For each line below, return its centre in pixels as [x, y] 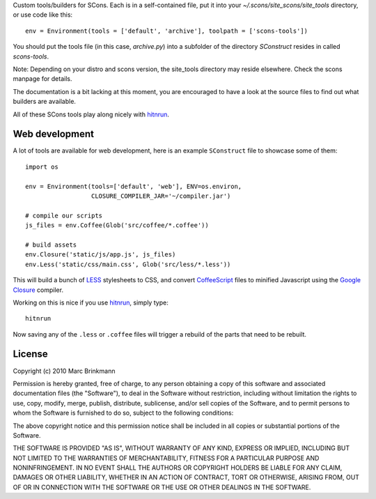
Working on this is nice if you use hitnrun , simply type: [91, 302]
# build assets [51, 245]
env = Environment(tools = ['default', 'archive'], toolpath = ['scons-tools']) [167, 31]
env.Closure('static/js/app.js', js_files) [101, 255]
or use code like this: [43, 15]
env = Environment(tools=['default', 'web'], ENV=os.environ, [134, 186]
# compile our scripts [64, 215]
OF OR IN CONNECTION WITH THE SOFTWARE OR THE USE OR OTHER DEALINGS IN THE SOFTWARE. [162, 487]
